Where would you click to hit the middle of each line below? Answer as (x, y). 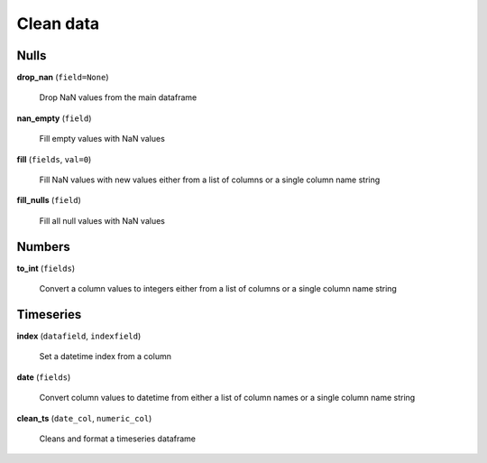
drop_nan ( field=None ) (63, 78)
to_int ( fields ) (46, 268)
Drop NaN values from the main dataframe (118, 97)
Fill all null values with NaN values (102, 220)
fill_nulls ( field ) (49, 200)
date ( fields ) (44, 377)
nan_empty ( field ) (54, 118)
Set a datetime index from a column (105, 357)
